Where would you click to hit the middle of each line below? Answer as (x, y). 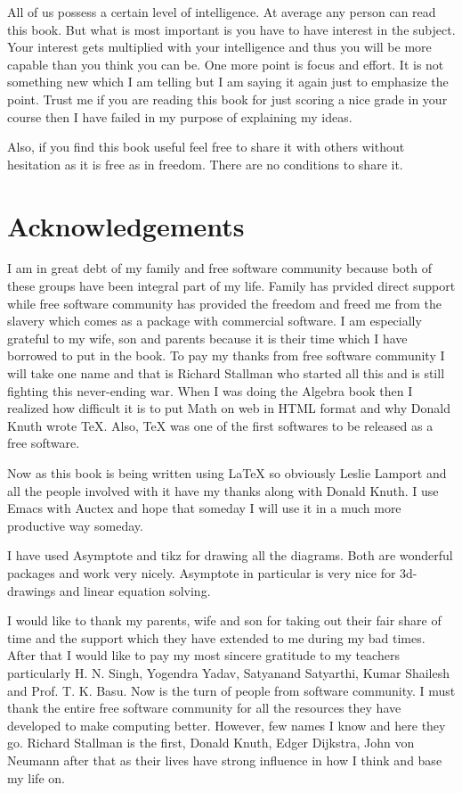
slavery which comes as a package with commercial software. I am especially (215, 321)
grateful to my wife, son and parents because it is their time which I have (207, 338)
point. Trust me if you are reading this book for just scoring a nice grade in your (227, 99)
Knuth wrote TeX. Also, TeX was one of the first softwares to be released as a (220, 425)
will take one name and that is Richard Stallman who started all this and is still (226, 373)
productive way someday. (75, 525)
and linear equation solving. (135, 590)
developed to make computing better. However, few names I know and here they (227, 725)
